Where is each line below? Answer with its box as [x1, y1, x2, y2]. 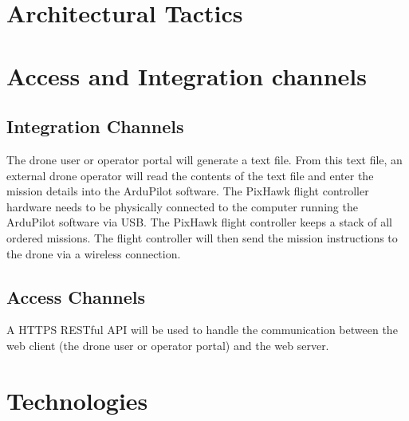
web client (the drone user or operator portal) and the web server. [6, 336, 329, 353]
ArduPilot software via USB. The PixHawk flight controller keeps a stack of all [6, 214, 392, 230]
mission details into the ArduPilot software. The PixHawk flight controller [6, 183, 369, 199]
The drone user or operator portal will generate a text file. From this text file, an [6, 151, 403, 167]
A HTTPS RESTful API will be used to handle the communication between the [6, 321, 398, 338]
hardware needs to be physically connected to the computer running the [6, 198, 358, 214]
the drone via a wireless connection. [6, 245, 181, 262]
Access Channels [6, 284, 145, 309]
